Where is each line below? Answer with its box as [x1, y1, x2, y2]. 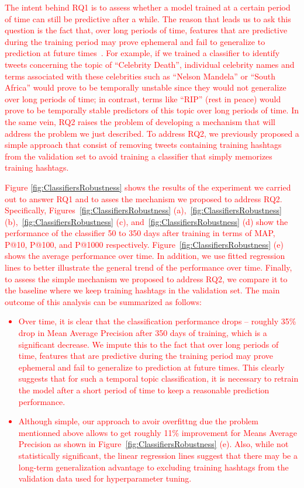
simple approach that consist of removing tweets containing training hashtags [5, 139, 282, 151]
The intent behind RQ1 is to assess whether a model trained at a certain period [5, 1, 291, 13]
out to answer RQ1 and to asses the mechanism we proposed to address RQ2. [5, 192, 282, 205]
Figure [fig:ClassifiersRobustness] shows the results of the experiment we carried [5, 181, 291, 193]
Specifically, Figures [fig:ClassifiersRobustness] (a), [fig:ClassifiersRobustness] [5, 204, 282, 216]
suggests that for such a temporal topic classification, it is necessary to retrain [18, 372, 299, 385]
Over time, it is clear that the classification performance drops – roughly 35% [18, 315, 296, 327]
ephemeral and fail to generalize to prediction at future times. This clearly [18, 361, 285, 373]
